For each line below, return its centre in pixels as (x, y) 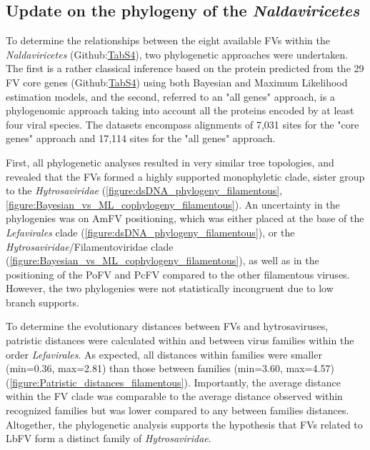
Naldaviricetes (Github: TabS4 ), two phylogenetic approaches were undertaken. (177, 54)
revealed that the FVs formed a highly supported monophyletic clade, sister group (185, 176)
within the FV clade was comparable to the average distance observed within (174, 396)
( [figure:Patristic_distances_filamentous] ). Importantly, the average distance (174, 382)
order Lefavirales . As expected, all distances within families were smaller (164, 354)
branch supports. (42, 302)
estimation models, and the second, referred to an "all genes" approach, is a (170, 96)
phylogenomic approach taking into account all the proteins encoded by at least (180, 110)
